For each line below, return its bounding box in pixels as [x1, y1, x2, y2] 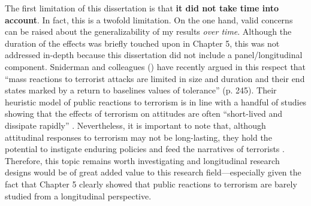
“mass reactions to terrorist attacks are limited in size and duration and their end [5, 72, 305, 84]
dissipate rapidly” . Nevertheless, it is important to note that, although [5, 119, 266, 131]
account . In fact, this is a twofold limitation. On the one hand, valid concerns [5, 13, 293, 26]
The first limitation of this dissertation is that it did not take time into [5, 2, 279, 14]
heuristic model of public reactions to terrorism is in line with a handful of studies [5, 95, 307, 108]
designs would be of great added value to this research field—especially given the [5, 166, 301, 178]
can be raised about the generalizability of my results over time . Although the [5, 25, 292, 38]
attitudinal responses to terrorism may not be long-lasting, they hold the [5, 131, 272, 143]
